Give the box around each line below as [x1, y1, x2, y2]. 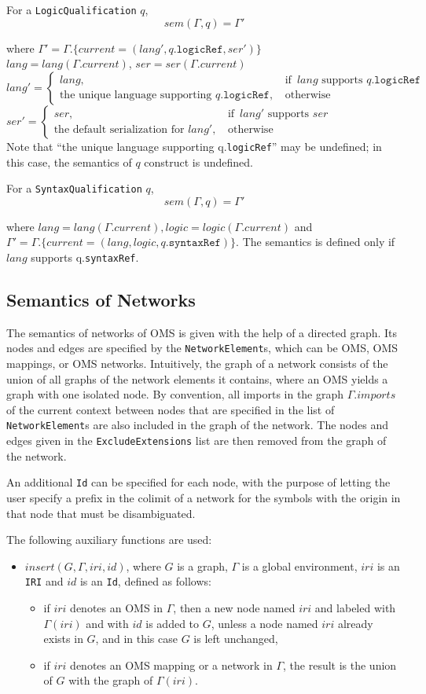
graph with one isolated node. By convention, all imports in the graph [6, 386, 344, 402]
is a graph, [177, 557, 228, 574]
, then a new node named [173, 600, 296, 616]
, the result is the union [283, 656, 397, 673]
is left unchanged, [193, 630, 278, 647]
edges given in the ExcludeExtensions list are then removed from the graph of [6, 432, 387, 449]
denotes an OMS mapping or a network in [70, 656, 273, 673]
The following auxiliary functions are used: [6, 531, 212, 548]
